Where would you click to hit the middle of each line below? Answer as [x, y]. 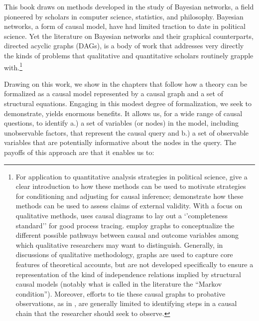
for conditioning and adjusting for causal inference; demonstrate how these [129, 196]
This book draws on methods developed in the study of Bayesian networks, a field [129, 6]
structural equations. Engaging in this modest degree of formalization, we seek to [128, 103]
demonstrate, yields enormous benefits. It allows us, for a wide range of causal [123, 113]
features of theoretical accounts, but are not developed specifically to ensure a [134, 264]
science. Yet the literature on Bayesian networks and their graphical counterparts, [129, 36]
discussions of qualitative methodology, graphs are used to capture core [124, 254]
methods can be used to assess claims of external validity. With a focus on [129, 206]
